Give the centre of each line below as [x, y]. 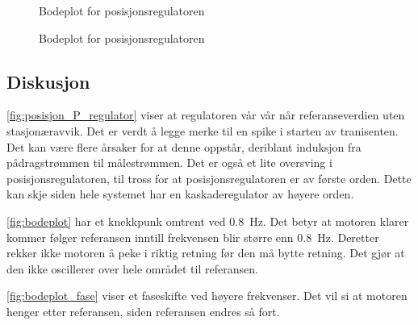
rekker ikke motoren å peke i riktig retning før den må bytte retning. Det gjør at [206, 253]
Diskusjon [48, 81]
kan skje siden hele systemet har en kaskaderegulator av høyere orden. [180, 194]
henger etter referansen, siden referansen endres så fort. [143, 311]
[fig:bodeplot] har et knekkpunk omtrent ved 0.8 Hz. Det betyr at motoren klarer [208, 221]
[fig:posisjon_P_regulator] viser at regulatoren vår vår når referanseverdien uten [206, 115]
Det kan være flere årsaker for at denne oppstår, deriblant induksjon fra [184, 146]
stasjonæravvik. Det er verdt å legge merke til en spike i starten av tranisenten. [203, 130]
